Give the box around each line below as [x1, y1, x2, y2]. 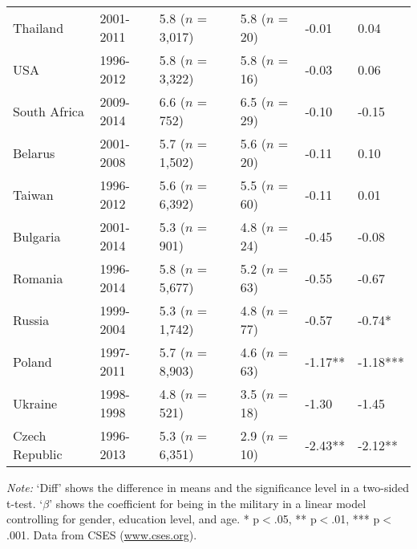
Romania [13, 268, 63, 287]
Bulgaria [13, 226, 61, 246]
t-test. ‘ [6, 494, 43, 511]
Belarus [13, 143, 55, 162]
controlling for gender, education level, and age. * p [6, 510, 260, 527]
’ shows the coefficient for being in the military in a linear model [49, 494, 366, 511]
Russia [13, 310, 50, 329]
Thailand [13, 18, 64, 37]
